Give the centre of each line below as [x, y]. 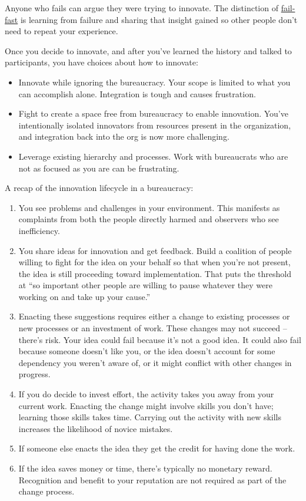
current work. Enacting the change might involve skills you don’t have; [146, 405]
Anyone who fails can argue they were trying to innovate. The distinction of [142, 8]
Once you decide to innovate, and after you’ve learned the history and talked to [148, 50]
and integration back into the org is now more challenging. [124, 136]
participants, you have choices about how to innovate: [102, 62]
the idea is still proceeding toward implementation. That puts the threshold [155, 273]
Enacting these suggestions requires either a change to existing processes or [154, 316]
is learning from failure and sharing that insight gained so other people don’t [159, 19]
